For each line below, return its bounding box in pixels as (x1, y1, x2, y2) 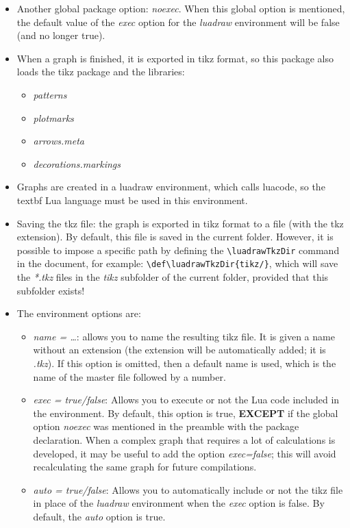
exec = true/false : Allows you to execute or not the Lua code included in (33, 392, 340, 407)
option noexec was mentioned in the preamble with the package (33, 419, 299, 433)
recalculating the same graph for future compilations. (33, 460, 257, 474)
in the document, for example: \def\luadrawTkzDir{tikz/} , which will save (16, 256, 338, 271)
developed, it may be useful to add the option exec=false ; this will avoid (33, 446, 336, 460)
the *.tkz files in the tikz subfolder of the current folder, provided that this (16, 270, 329, 284)
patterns (33, 87, 67, 101)
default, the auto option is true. (33, 509, 166, 523)
